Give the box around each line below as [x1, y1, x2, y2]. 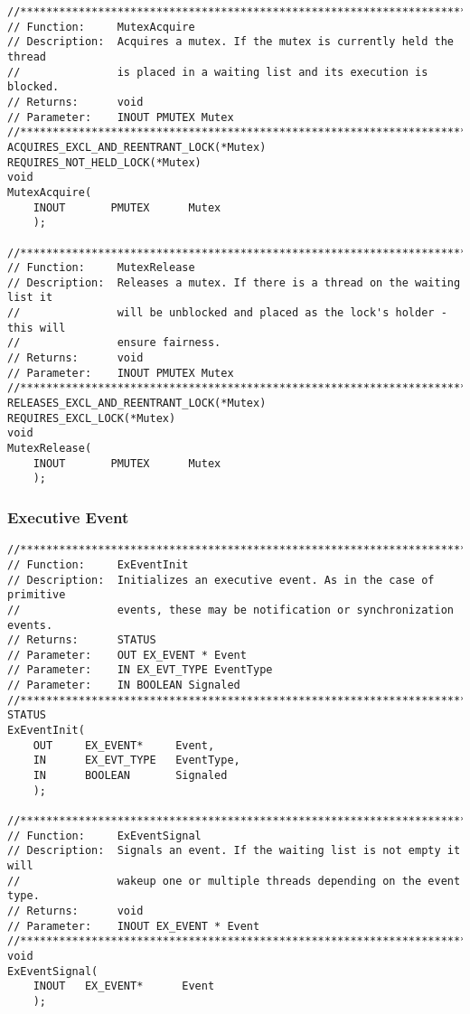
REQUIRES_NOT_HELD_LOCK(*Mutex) [7, 155, 202, 169]
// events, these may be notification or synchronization [7, 603, 454, 616]
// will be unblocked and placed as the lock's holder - [7, 306, 447, 320]
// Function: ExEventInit [7, 558, 189, 571]
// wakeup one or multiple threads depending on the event [7, 874, 461, 887]
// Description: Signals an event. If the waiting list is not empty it [7, 844, 461, 858]
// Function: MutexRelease [7, 261, 195, 275]
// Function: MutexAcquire [7, 20, 195, 33]
